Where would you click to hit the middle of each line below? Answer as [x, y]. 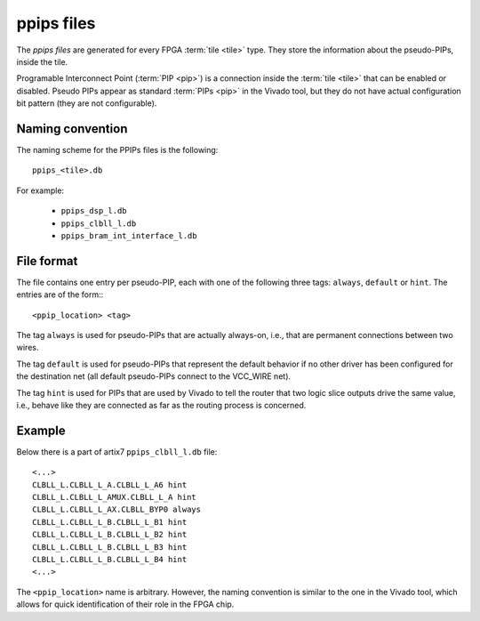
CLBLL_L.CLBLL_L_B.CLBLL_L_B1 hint [110, 522]
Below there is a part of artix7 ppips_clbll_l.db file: [117, 452]
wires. [28, 348]
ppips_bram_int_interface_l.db [129, 235]
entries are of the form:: [60, 294]
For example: [40, 190]
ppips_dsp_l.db [94, 211]
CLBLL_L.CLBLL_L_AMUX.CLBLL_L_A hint [115, 497]
